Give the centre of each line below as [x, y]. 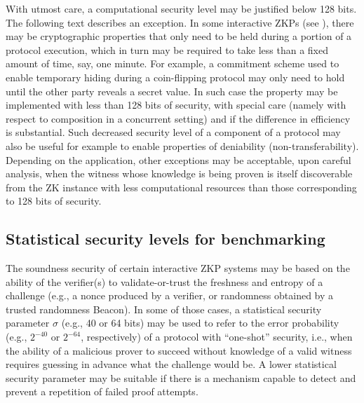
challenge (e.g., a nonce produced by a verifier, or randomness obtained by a [170, 295]
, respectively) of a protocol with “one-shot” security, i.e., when [217, 337]
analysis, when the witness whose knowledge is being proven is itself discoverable [179, 173]
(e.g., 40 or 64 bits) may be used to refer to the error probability [200, 323]
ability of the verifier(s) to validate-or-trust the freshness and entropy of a [164, 281]
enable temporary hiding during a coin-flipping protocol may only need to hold [175, 77]
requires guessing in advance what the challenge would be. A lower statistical [171, 364]
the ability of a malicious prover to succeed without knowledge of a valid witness [179, 350]
